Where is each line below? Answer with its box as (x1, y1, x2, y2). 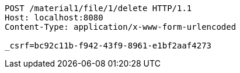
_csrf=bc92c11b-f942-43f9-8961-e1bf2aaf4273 (5, 41, 212, 50)
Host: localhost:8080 (5, 13, 103, 22)
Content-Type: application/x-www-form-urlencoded (5, 22, 236, 32)
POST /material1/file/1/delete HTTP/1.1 (5, 4, 192, 13)
